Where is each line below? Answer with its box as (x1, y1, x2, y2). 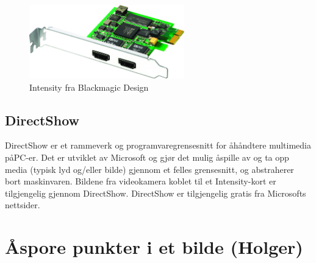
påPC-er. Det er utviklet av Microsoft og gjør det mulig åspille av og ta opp (5, 151, 289, 164)
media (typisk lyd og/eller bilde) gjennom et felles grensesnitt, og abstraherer (5, 163, 294, 175)
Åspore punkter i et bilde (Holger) (5, 234, 303, 259)
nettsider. (5, 198, 40, 211)
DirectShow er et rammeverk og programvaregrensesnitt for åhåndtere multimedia (5, 139, 311, 152)
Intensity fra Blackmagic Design (29, 80, 149, 93)
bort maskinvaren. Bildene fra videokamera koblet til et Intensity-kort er (5, 175, 276, 188)
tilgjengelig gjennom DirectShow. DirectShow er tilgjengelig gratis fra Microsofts (5, 186, 306, 199)
